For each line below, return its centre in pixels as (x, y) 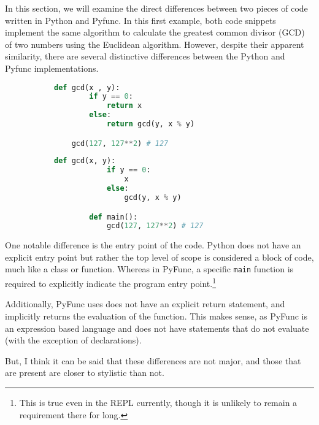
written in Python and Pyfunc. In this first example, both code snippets (140, 20)
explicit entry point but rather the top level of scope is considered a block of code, (159, 257)
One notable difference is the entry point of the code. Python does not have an (153, 245)
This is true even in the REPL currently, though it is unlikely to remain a (158, 402)
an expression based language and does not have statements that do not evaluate (157, 328)
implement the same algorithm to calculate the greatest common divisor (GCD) (155, 32)
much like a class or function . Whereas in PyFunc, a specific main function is (149, 269)
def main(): (113, 217)
